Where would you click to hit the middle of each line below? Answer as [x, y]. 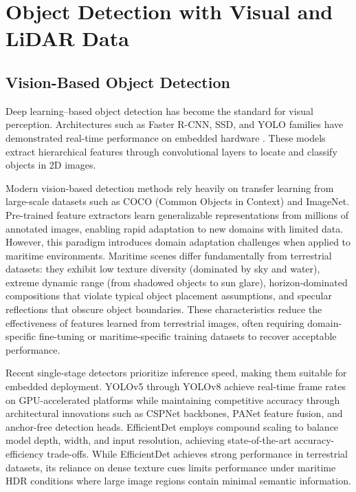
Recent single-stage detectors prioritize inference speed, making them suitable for [176, 373]
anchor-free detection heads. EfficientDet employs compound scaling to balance [172, 426]
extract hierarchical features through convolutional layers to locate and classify [171, 151]
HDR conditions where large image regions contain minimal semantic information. [178, 481]
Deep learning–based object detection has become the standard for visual [159, 110]
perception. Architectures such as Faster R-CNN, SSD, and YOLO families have [175, 124]
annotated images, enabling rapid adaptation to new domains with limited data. [175, 228]
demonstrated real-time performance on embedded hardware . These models [166, 137]
